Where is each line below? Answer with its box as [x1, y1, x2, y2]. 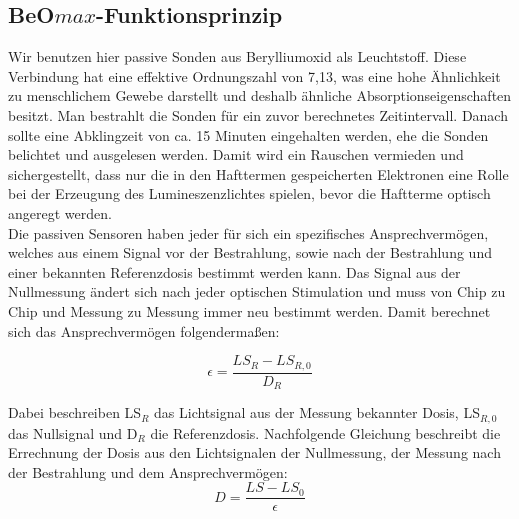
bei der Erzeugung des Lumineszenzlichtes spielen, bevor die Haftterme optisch [8, 183, 491, 204]
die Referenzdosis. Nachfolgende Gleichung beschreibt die [150, 422, 501, 443]
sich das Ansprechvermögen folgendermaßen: [8, 320, 280, 341]
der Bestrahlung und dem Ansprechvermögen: [8, 461, 288, 482]
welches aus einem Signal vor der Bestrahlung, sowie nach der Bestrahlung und [8, 242, 492, 263]
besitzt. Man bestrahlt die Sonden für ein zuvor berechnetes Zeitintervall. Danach [8, 104, 508, 125]
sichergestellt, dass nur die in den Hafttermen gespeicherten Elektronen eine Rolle [8, 163, 509, 184]
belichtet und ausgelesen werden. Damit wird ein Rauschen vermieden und [8, 144, 464, 165]
